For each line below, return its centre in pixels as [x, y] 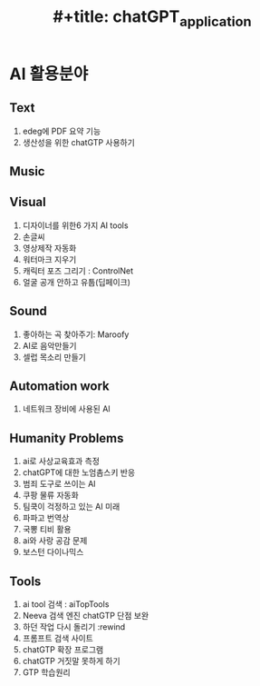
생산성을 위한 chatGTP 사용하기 [79, 142]
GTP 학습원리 [46, 672]
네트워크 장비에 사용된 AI [66, 409]
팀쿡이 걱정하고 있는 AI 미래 [71, 507]
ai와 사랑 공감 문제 [55, 541]
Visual [28, 202]
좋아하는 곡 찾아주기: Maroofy [76, 334]
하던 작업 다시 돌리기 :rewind [74, 627]
